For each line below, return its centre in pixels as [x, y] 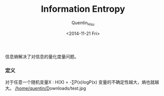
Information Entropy [83, 9]
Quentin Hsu [83, 23]
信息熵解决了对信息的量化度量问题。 [42, 56]
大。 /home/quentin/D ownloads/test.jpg [46, 88]
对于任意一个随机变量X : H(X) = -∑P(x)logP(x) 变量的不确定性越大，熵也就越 [82, 82]
